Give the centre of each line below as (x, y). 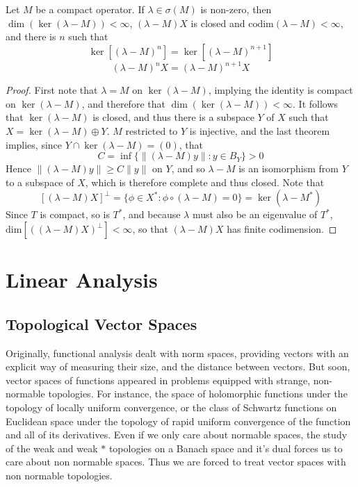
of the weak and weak (52, 448)
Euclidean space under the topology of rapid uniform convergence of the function (178, 421)
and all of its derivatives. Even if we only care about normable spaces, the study (177, 435)
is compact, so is (75, 214)
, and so (188, 168)
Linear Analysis (82, 280)
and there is (31, 36)
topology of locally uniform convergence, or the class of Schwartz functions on (171, 407)
